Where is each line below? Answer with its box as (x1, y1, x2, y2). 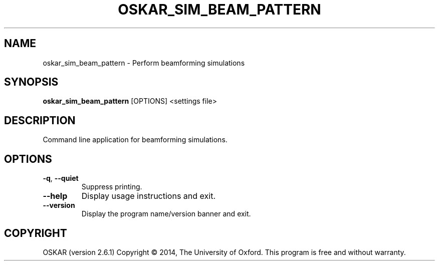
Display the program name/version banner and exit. (81, 209, 251, 218)
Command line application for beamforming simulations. (43, 135, 228, 144)
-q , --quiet (43, 174, 79, 183)
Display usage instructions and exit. (81, 191, 215, 201)
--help (43, 191, 68, 201)
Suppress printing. (81, 182, 142, 191)
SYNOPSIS (4, 76, 59, 89)
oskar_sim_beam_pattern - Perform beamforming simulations (43, 58, 245, 67)
